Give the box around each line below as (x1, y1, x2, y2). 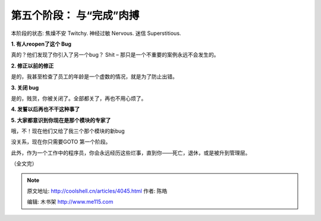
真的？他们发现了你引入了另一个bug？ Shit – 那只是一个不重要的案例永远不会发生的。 (11, 51, 219, 59)
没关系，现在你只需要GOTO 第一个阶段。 (11, 138, 111, 145)
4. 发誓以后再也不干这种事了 (11, 105, 80, 113)
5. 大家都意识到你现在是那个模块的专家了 (11, 116, 111, 124)
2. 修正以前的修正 (11, 62, 54, 69)
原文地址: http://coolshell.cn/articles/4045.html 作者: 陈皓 (27, 187, 168, 195)
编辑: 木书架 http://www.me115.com (27, 198, 114, 206)
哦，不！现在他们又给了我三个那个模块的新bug (11, 127, 125, 134)
